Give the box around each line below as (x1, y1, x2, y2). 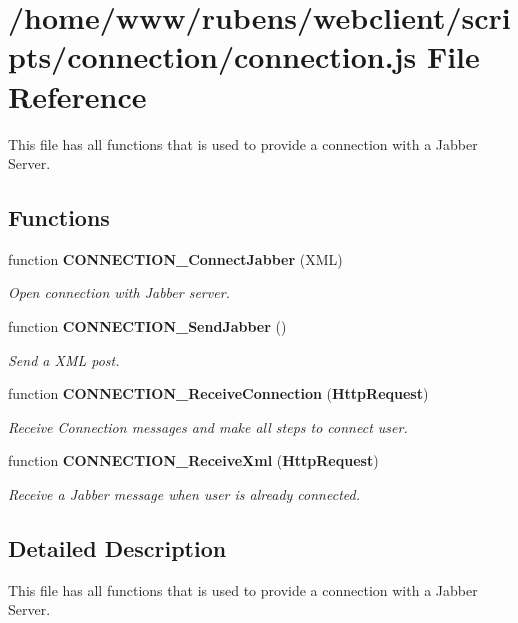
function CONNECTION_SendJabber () (8, 316, 287, 337)
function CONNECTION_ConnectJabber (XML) (8, 248, 343, 269)
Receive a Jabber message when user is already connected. (8, 484, 360, 505)
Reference (8, 75, 147, 116)
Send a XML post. (8, 349, 120, 370)
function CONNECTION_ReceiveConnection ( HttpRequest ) (8, 383, 429, 404)
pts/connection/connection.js (8, 36, 417, 77)
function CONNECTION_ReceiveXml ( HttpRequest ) (8, 450, 379, 471)
